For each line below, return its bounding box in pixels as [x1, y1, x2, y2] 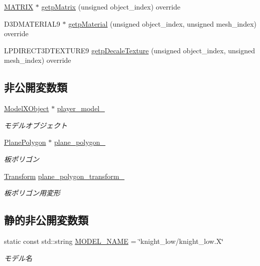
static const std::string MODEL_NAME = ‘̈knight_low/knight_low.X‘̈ [4, 235, 224, 246]
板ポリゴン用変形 [4, 188, 60, 198]
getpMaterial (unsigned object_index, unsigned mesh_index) [68, 18, 256, 29]
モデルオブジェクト [4, 120, 67, 130]
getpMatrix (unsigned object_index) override [41, 2, 181, 12]
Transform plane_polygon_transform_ [4, 170, 124, 181]
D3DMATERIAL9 [4, 18, 60, 29]
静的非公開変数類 [4, 212, 88, 228]
